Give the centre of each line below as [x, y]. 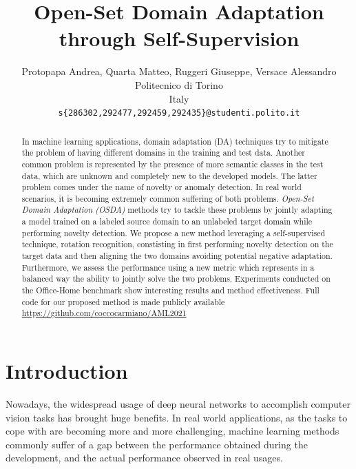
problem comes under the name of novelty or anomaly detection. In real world [161, 187]
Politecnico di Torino [179, 84]
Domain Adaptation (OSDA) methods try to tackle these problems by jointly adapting [177, 210]
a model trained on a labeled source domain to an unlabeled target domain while [167, 221]
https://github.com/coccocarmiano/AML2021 [104, 313]
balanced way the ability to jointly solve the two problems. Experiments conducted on [176, 279]
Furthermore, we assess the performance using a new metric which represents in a [168, 267]
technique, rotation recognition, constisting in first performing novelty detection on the [177, 244]
